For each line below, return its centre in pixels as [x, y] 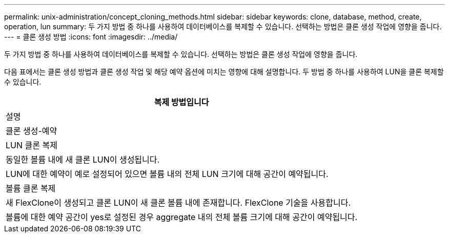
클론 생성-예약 [32, 131]
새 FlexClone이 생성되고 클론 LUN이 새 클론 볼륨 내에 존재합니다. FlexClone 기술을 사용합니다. [178, 203]
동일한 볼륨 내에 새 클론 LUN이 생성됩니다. [83, 160]
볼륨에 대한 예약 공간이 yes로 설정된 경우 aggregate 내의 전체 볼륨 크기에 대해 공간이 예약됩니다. [182, 217]
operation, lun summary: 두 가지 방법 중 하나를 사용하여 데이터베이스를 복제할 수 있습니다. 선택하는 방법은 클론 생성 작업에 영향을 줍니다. [223, 26]
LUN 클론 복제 [32, 145]
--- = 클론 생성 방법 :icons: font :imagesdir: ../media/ [91, 37]
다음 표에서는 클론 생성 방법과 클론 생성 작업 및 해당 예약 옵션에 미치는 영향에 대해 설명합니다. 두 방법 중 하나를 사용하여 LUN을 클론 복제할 [224, 72]
